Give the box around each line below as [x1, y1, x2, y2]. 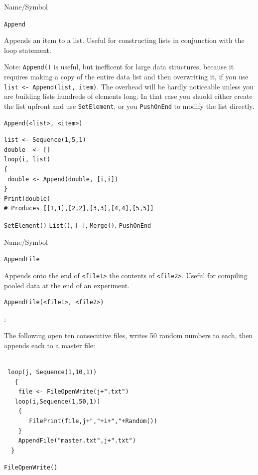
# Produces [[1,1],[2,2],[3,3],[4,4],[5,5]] [4, 205, 154, 212]
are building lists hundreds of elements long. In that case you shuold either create [4, 91, 253, 101]
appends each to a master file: [4, 340, 95, 350]
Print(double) [4, 195, 51, 202]
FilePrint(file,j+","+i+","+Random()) [29, 418, 157, 425]
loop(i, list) [4, 156, 51, 163]
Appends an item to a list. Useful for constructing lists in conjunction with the [4, 35, 245, 45]
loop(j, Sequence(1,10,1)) [7, 369, 97, 376]
